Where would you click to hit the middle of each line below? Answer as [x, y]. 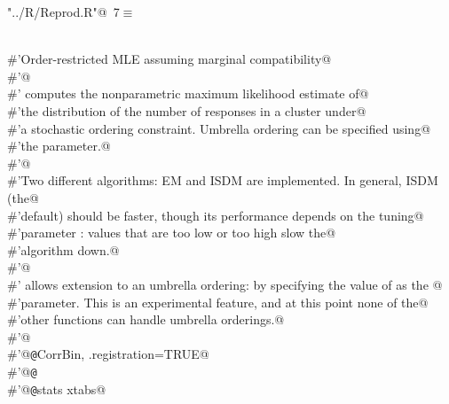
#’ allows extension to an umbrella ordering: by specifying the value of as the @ [225, 284]
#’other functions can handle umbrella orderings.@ [146, 319]
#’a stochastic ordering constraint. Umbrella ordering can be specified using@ [219, 128]
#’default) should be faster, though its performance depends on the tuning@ [216, 215]
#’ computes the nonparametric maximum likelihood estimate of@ [188, 93]
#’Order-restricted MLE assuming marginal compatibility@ [169, 59]
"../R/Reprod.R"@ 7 [63, 12]
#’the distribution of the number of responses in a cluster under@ [187, 110]
